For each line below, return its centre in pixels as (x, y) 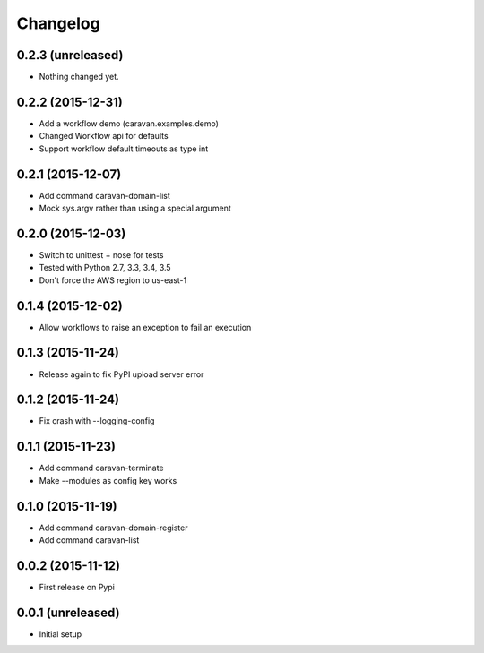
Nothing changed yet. (79, 77)
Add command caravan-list (89, 540)
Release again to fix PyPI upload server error (121, 374)
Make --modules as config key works (108, 480)
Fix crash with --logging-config (97, 421)
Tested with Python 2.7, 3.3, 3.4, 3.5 (105, 268)
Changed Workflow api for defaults (104, 136)
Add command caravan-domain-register (113, 528)
